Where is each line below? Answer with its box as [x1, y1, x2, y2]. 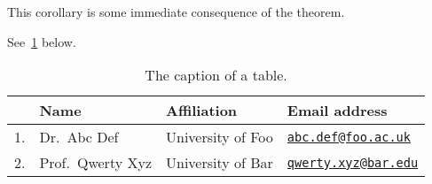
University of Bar [166, 152, 273, 173]
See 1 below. [7, 32, 76, 50]
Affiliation [166, 100, 238, 121]
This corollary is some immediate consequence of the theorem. [7, 3, 345, 20]
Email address [287, 100, 388, 121]
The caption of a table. [145, 65, 287, 86]
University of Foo [166, 126, 273, 148]
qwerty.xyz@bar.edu [287, 155, 419, 170]
